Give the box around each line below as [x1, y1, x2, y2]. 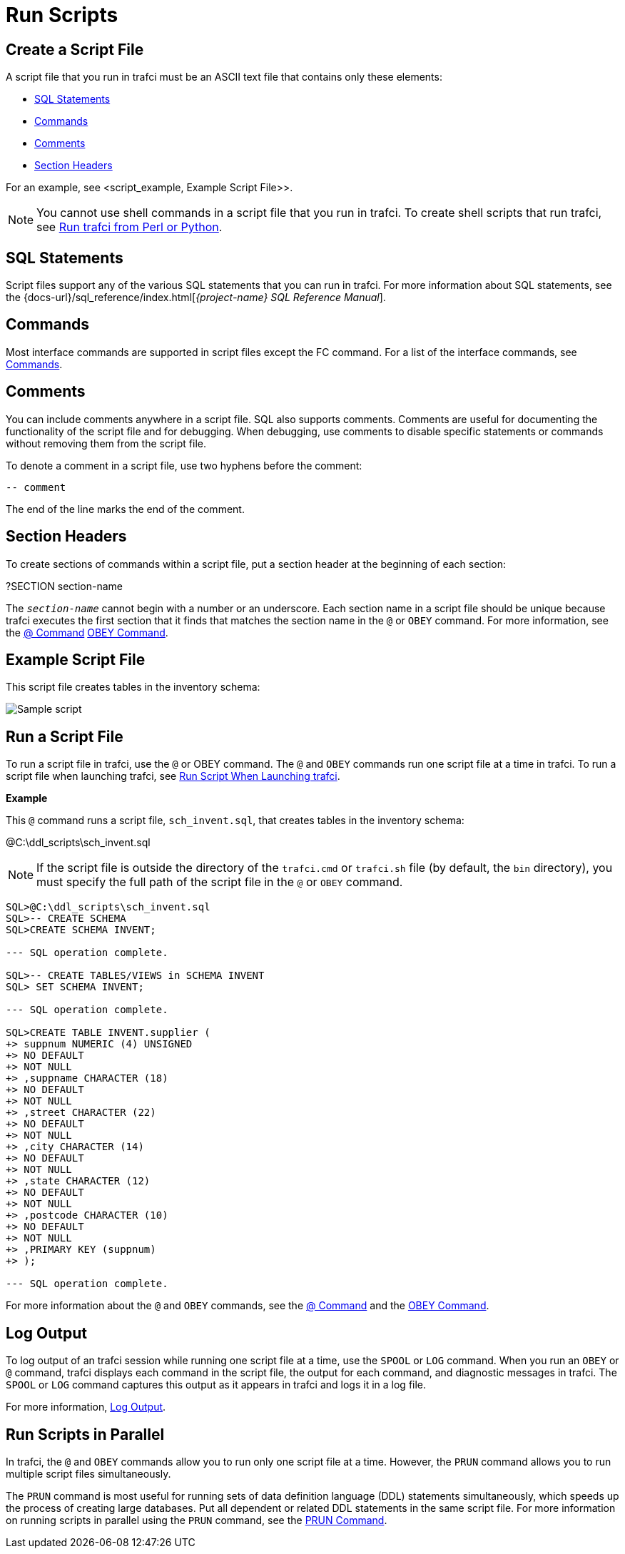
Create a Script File [6, 40, 144, 59]
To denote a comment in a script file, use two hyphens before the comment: [6, 459, 362, 472]
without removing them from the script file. [6, 437, 206, 450]
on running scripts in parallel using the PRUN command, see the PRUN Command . [6, 1513, 387, 1526]
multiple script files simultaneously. [6, 1467, 171, 1480]
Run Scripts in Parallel [6, 1425, 165, 1443]
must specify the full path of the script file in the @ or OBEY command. [36, 875, 403, 890]
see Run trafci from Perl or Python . [36, 220, 223, 235]
